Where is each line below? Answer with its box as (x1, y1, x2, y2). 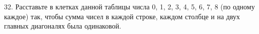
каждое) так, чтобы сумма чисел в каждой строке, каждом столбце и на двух (4, 11, 240, 21)
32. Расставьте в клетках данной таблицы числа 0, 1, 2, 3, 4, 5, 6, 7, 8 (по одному (4, 1, 255, 11)
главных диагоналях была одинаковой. (4, 21, 121, 31)
